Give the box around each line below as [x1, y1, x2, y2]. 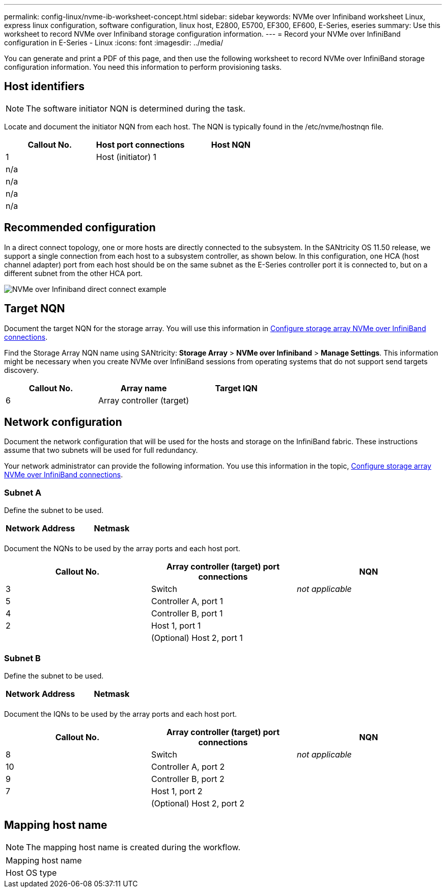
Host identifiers [4, 80, 85, 93]
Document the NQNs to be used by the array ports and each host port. [4, 544, 240, 553]
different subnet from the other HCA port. [4, 268, 143, 278]
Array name [120, 383, 167, 393]
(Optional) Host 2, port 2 [151, 798, 244, 808]
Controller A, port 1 [151, 596, 223, 607]
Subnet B [4, 653, 41, 663]
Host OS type [6, 867, 57, 878]
